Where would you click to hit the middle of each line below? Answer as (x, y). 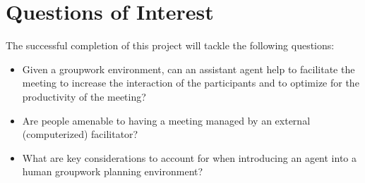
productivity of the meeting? (84, 96)
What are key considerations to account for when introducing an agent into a (190, 157)
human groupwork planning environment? (113, 171)
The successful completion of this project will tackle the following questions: (170, 45)
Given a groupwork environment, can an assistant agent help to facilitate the (189, 69)
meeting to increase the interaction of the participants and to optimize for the (191, 83)
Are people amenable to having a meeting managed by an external (166, 120)
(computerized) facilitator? (80, 134)
